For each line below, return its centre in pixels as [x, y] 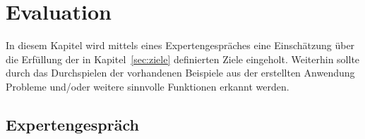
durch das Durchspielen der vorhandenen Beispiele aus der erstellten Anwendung [180, 73]
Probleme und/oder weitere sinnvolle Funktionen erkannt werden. [148, 86]
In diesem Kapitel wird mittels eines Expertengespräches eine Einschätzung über [180, 45]
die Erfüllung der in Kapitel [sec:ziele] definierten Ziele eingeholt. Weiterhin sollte [183, 59]
